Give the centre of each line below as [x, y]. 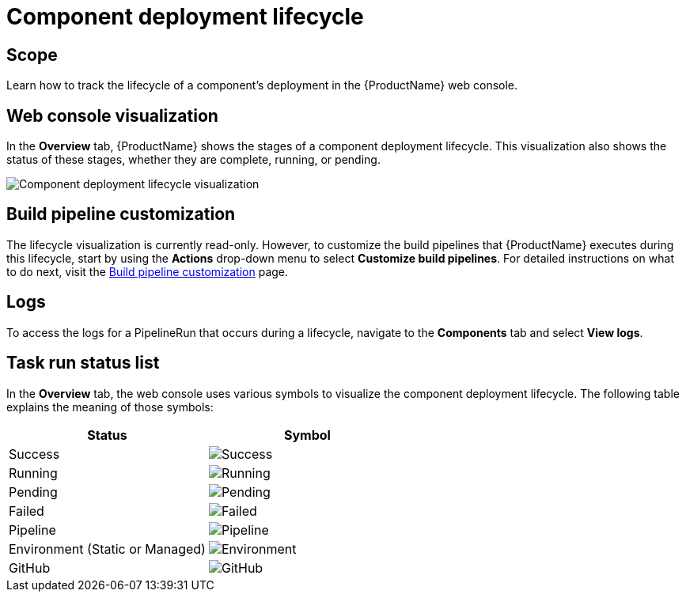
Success [34, 454]
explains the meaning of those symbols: [110, 407]
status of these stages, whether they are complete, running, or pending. [193, 160]
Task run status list [83, 363]
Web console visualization [112, 115]
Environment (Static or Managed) [107, 549]
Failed [27, 511]
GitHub [30, 568]
